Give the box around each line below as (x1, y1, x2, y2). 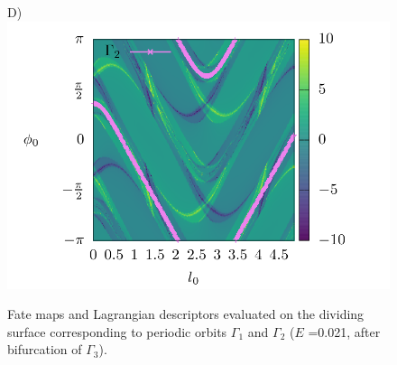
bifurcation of (7, 340, 82, 359)
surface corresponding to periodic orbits (7, 322, 227, 341)
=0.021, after (308, 322, 381, 341)
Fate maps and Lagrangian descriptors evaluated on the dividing (7, 304, 365, 323)
